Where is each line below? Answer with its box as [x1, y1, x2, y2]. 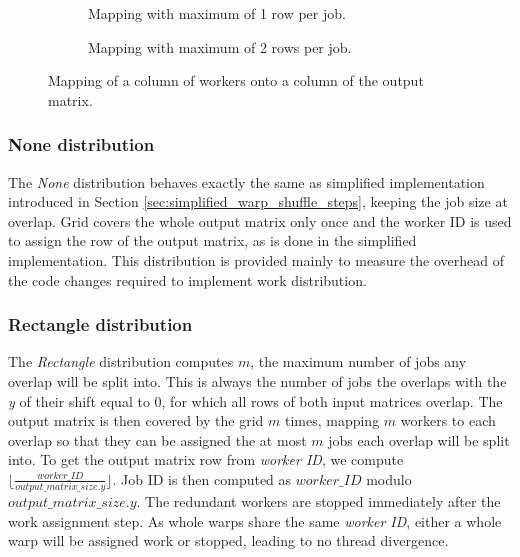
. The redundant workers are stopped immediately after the [136, 491, 501, 512]
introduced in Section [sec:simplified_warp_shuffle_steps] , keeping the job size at [8, 191, 508, 212]
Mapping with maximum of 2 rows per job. [88, 36, 352, 57]
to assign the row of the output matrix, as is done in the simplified [8, 230, 417, 251]
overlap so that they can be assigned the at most [8, 429, 307, 450]
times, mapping [284, 410, 380, 431]
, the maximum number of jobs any [250, 351, 467, 372]
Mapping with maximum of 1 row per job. [88, 3, 346, 23]
